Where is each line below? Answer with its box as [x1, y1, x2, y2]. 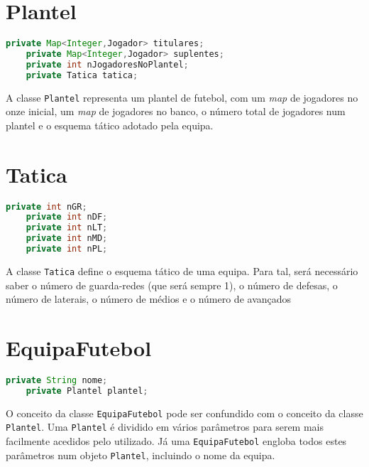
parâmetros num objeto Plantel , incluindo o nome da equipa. [6, 447, 275, 462]
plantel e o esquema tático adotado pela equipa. [6, 117, 214, 132]
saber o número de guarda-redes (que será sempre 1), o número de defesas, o [6, 277, 338, 292]
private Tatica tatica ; [26, 70, 138, 80]
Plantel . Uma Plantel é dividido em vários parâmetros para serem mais [6, 419, 324, 434]
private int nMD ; [26, 233, 108, 244]
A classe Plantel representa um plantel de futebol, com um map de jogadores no [6, 90, 358, 104]
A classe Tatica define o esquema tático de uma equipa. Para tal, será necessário [6, 263, 358, 278]
